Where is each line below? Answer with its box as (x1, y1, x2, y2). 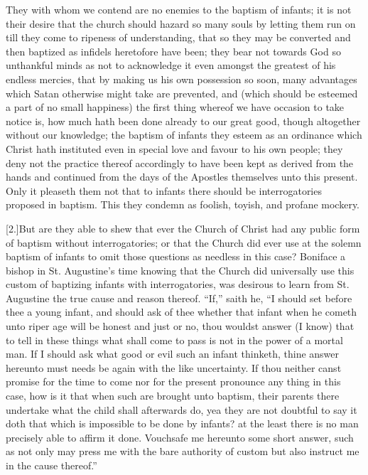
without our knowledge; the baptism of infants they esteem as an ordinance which (6, 127, 362, 142)
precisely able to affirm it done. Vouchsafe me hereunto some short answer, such (6, 429, 354, 444)
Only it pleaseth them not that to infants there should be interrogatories (6, 183, 322, 198)
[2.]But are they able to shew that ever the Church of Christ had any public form (6, 220, 360, 235)
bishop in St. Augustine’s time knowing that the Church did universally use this (6, 262, 355, 277)
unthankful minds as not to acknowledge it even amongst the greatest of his (6, 58, 336, 73)
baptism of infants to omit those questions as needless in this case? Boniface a (6, 249, 346, 264)
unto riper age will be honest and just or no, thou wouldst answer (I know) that (6, 319, 355, 333)
